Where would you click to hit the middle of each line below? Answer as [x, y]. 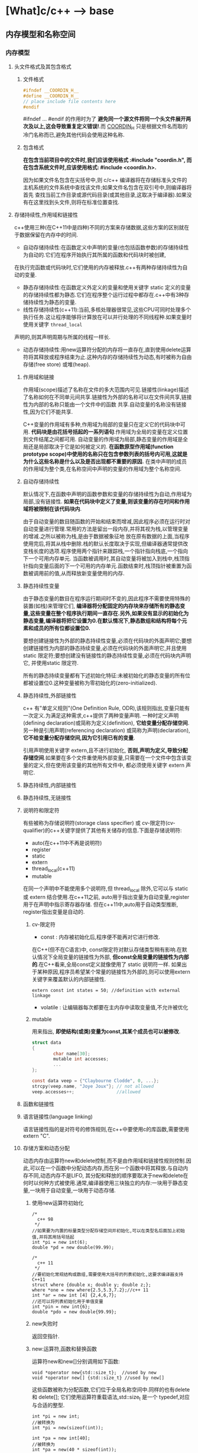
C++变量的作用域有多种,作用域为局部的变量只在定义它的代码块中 [102, 424]
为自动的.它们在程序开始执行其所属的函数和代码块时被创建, [94, 255]
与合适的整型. [48, 1405]
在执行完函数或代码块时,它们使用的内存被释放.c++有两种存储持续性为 [98, 267]
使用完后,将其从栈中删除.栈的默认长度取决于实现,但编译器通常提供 [103, 544]
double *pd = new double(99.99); [73, 1247]
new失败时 [45, 1323]
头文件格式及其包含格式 [43, 66]
